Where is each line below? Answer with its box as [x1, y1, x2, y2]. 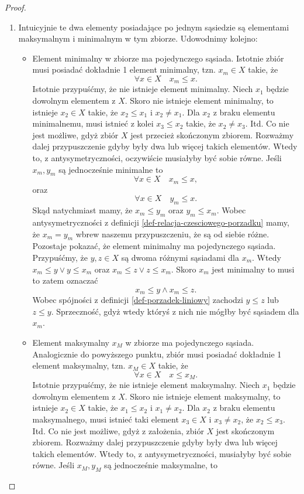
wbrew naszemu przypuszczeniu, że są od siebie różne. [75, 227, 270, 240]
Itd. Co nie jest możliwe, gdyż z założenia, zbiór [32, 424, 204, 437]
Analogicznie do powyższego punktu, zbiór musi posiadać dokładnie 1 [32, 347, 282, 360]
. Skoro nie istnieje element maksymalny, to [125, 390, 281, 402]
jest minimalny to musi [212, 263, 295, 275]
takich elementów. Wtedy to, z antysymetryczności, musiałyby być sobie [32, 447, 292, 459]
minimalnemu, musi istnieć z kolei [32, 117, 154, 130]
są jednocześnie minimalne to [58, 163, 163, 175]
